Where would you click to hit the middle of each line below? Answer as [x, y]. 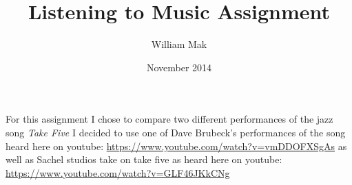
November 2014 [179, 67]
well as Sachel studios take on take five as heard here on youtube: [144, 159]
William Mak [179, 44]
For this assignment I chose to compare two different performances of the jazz [169, 119]
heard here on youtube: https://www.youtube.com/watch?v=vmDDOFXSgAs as [176, 146]
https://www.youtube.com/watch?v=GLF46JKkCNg [118, 172]
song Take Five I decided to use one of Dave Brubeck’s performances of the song [176, 132]
